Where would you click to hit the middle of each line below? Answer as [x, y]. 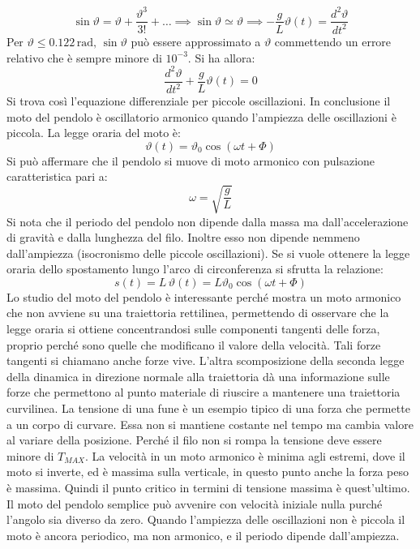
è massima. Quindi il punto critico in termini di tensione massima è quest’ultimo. [208, 488]
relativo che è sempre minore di [84, 57]
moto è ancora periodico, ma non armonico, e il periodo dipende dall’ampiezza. [203, 535]
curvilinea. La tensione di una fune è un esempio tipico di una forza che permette [208, 408]
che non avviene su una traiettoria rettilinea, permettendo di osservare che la [198, 313]
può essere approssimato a [196, 41]
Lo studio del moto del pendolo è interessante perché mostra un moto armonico [204, 296]
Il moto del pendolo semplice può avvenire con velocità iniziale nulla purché [195, 503]
